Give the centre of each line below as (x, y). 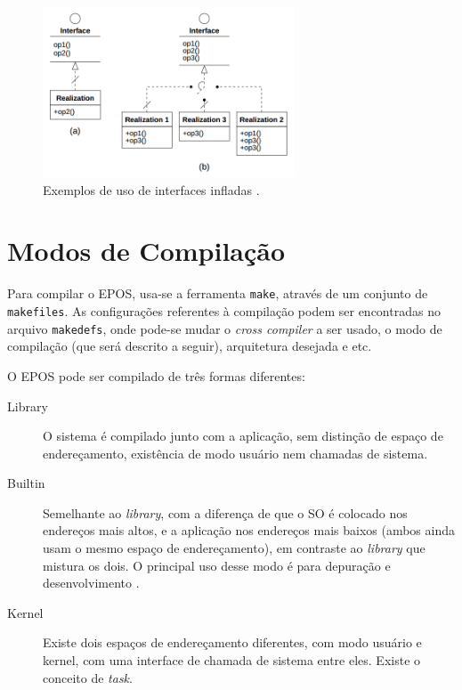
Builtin (26, 483)
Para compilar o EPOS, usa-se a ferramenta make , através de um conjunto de (218, 293)
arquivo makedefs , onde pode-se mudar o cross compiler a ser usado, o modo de (225, 328)
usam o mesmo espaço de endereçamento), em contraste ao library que (234, 548)
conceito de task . (88, 677)
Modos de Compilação (146, 251)
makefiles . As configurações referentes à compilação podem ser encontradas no (224, 311)
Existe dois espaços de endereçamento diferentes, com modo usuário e (232, 642)
